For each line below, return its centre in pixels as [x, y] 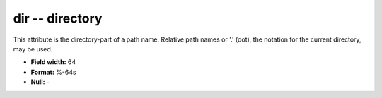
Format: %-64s [54, 72]
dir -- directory [58, 18]
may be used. [33, 49]
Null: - [40, 82]
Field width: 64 [53, 62]
